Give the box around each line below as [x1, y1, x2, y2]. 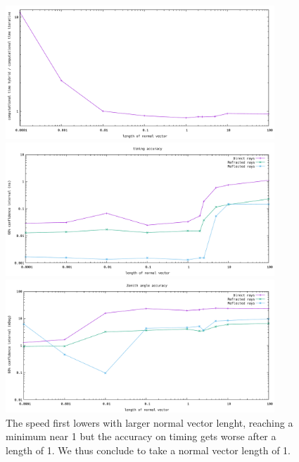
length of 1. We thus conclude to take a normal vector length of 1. [6, 442, 291, 457]
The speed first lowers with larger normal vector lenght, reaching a [6, 415, 293, 430]
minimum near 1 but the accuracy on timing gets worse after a [6, 429, 276, 444]
